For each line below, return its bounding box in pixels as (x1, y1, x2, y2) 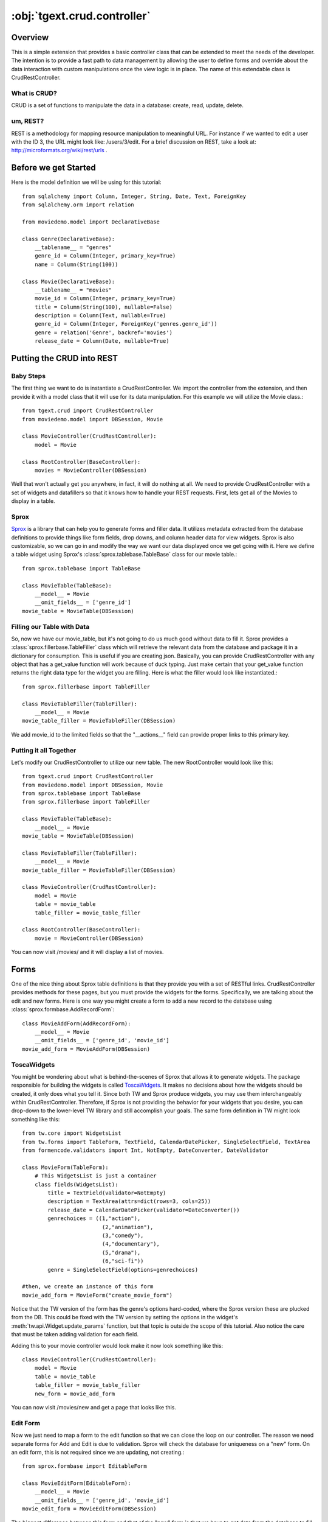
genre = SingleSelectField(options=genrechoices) (47, 1266, 199, 1273)
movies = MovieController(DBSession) (34, 466, 147, 474)
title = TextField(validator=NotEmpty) (47, 1189, 166, 1196)
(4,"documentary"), (101, 1241, 160, 1247)
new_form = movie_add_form (34, 1390, 115, 1397)
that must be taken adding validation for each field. (11, 1331, 139, 1338)
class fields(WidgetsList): (34, 1181, 118, 1188)
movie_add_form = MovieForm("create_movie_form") (22, 1291, 173, 1299)
